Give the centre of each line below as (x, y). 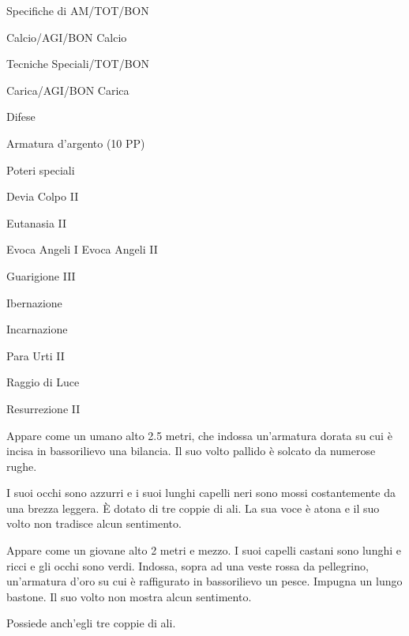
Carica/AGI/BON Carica (68, 90)
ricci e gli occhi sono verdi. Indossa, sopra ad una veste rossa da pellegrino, (188, 565)
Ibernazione (34, 302)
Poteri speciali (41, 169)
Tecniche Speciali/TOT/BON (78, 64)
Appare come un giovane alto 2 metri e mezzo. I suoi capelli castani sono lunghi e (204, 550)
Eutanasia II (37, 222)
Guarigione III (41, 275)
